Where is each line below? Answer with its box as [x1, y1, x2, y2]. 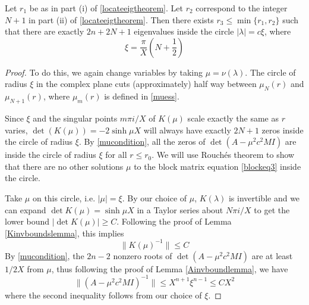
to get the [254, 203, 290, 216]
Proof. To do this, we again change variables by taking [5, 66, 203, 78]
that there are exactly [5, 25, 84, 38]
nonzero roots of [113, 249, 172, 262]
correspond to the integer [196, 2, 288, 14]
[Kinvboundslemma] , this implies [5, 226, 124, 239]
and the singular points [33, 111, 118, 124]
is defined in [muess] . [104, 90, 179, 102]
